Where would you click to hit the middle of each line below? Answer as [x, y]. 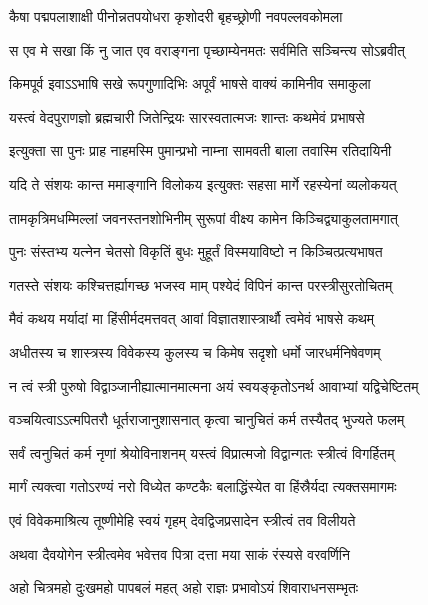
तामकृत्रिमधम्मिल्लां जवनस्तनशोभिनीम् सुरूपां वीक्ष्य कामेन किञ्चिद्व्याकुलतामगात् [203, 217]
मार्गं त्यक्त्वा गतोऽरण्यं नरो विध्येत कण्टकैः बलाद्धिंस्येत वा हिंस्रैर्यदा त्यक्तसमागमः [203, 486]
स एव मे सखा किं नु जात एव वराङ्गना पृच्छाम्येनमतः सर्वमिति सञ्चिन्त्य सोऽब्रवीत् [207, 49]
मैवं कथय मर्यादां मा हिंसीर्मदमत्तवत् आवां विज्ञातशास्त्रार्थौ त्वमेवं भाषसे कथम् [192, 318]
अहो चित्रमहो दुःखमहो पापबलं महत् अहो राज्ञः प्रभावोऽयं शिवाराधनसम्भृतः [184, 587]
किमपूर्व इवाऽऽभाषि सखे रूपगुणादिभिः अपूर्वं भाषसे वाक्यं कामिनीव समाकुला [190, 83]
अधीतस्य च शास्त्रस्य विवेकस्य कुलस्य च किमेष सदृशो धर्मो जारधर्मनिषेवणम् [195, 351]
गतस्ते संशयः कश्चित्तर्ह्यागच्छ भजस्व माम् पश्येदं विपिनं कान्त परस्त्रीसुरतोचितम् [201, 284]
